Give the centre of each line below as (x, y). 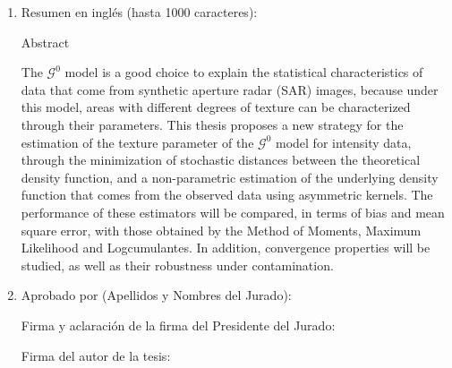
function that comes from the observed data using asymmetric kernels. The (227, 195)
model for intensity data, (343, 142)
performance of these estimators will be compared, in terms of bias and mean (233, 212)
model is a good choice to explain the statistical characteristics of (244, 72)
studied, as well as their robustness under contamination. (177, 265)
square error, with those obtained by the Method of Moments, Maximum (221, 230)
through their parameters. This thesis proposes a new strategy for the (212, 124)
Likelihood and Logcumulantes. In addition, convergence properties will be (226, 248)
